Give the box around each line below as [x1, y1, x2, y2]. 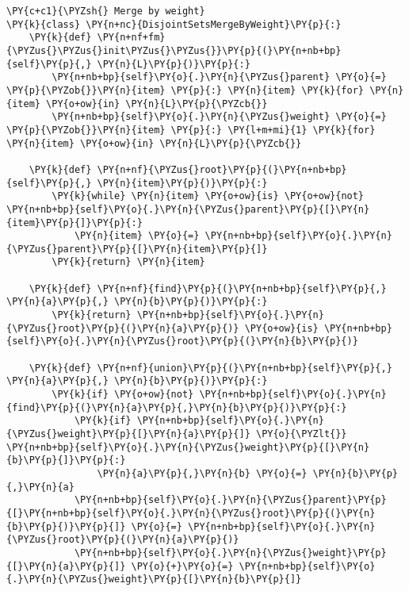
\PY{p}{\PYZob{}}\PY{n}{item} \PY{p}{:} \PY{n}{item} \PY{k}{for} [6, 84, 365, 96]
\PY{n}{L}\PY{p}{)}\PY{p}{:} [97, 58, 250, 70]
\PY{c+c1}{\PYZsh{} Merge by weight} [6, 6, 205, 17]
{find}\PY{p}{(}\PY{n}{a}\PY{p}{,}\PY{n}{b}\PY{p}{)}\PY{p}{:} [6, 401, 347, 413]
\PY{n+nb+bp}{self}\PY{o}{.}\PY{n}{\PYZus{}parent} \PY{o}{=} [52, 71, 387, 83]
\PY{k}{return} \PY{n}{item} [52, 256, 205, 268]
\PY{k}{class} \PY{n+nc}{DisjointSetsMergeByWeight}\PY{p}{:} [6, 18, 342, 30]
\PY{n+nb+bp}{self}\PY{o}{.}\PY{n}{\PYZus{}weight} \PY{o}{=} [52, 111, 387, 123]
